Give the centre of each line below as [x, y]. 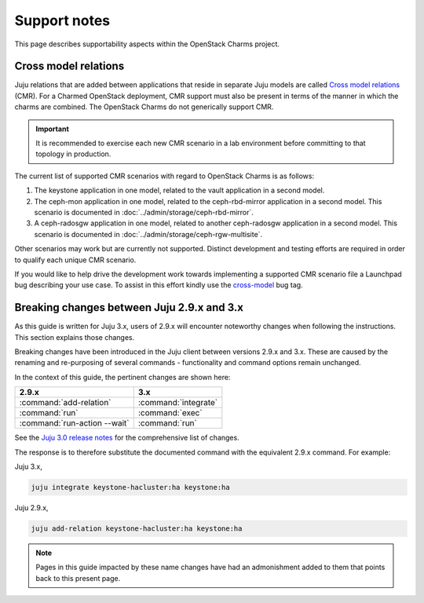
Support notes [62, 20]
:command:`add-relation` [65, 403]
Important [53, 129]
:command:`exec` [170, 413]
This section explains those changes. [75, 337]
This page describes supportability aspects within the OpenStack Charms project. [147, 44]
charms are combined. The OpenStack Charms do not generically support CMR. [144, 107]
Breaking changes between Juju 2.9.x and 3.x [129, 307]
